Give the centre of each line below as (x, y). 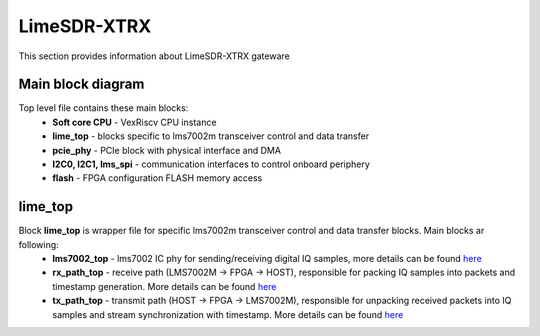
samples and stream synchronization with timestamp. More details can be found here (228, 314)
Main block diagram (81, 84)
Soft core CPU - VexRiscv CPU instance (134, 122)
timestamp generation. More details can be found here (164, 286)
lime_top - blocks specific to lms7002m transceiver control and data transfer (211, 136)
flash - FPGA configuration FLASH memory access (157, 178)
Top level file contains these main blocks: (103, 108)
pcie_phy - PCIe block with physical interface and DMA (167, 150)
